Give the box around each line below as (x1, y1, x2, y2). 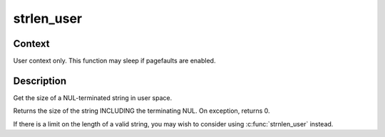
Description (13, 75, 67, 87)
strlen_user (13, 11, 82, 26)
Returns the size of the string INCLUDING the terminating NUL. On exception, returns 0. (13, 106, 270, 115)
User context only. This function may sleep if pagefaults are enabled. (13, 57, 216, 65)
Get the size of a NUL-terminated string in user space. (13, 93, 173, 102)
